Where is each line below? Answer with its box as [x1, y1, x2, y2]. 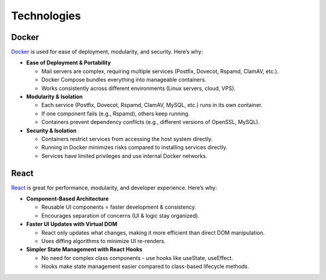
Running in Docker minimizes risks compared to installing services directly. [41, 144, 228, 151]
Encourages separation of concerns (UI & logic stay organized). [41, 212, 200, 219]
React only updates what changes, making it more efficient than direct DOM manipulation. [41, 229, 265, 236]
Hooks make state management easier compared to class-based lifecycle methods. [41, 263, 249, 270]
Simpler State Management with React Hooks [26, 246, 143, 253]
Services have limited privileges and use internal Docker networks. [41, 152, 208, 160]
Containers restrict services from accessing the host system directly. [41, 135, 213, 142]
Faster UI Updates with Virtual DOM [26, 221, 118, 228]
